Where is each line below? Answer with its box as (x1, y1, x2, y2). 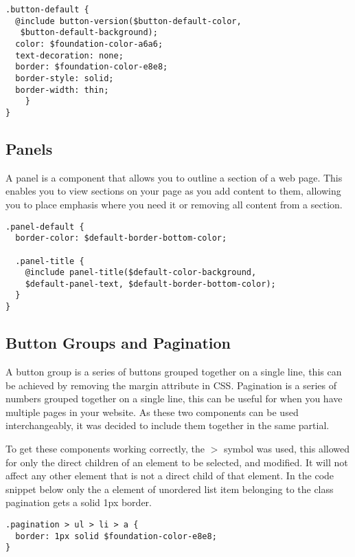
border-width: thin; (15, 85, 109, 95)
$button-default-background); (20, 28, 158, 38)
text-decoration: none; (15, 50, 124, 61)
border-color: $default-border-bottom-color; (15, 233, 227, 243)
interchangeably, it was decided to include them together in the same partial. (5, 418, 330, 433)
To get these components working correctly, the (5, 441, 205, 455)
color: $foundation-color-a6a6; (15, 39, 163, 49)
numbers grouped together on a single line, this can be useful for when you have (5, 391, 343, 406)
